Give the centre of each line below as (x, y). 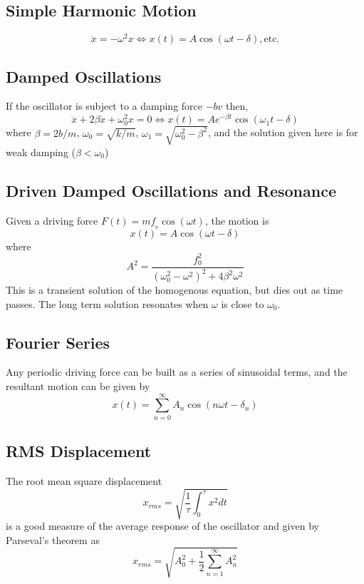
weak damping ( (41, 152)
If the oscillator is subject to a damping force (104, 106)
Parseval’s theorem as (53, 539)
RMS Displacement (79, 451)
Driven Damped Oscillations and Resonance (171, 190)
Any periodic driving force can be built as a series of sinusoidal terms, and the (177, 372)
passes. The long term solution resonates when (107, 303)
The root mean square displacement (84, 480)
